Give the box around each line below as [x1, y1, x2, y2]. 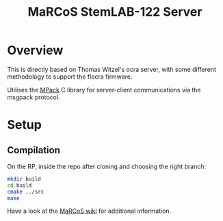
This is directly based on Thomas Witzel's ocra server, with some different [7, 65, 217, 73]
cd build [7, 182, 32, 189]
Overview [7, 42, 64, 58]
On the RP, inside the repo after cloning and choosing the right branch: [7, 162, 207, 170]
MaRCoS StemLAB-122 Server [27, 4, 202, 20]
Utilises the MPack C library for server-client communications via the [7, 86, 201, 94]
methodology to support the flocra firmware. [7, 73, 133, 81]
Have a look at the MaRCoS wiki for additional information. [7, 207, 172, 216]
